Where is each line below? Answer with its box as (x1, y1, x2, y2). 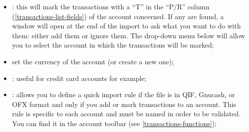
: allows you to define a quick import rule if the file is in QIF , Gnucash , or (12, 89, 235, 100)
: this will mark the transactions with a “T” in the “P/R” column (12, 1, 210, 11)
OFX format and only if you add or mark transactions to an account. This (12, 99, 236, 109)
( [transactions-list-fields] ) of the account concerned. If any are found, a (12, 11, 224, 21)
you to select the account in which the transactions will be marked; (12, 40, 214, 50)
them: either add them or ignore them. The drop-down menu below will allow (12, 30, 245, 40)
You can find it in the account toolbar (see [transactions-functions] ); (12, 118, 217, 128)
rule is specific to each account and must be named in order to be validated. (12, 108, 241, 119)
